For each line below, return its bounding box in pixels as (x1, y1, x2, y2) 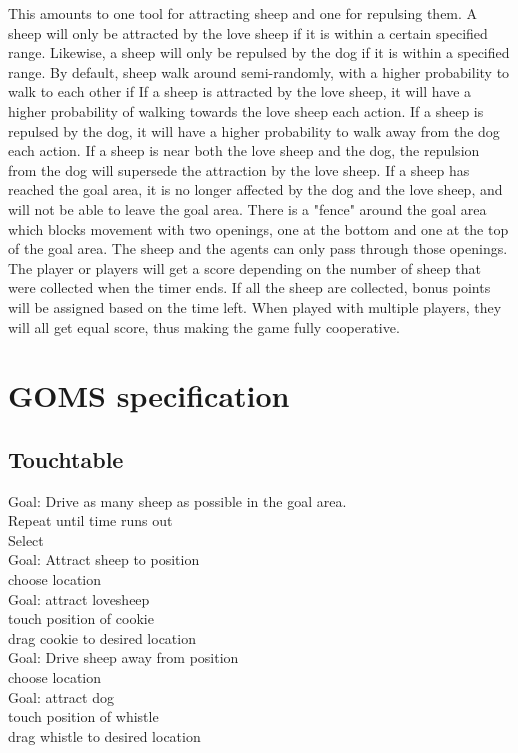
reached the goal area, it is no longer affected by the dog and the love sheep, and (8, 179, 503, 200)
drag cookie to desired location (8, 627, 196, 648)
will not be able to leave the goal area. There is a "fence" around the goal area (8, 198, 487, 219)
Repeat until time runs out (8, 510, 173, 531)
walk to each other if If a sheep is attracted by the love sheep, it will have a (8, 81, 472, 102)
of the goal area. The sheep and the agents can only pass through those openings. (8, 238, 508, 259)
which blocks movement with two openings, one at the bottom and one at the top (8, 218, 509, 239)
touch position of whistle (8, 706, 159, 727)
